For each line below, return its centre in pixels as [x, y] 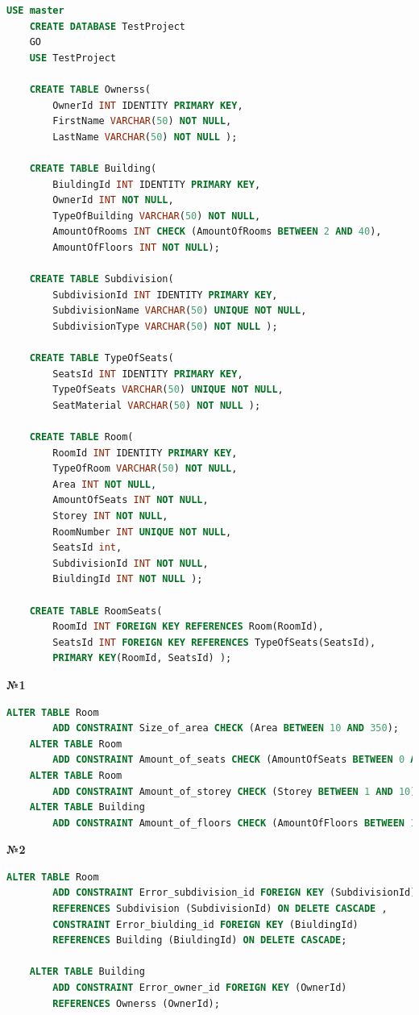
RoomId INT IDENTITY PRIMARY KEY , [145, 453]
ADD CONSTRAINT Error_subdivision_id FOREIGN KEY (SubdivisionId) [234, 893]
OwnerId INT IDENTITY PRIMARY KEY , [148, 105]
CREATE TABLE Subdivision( [102, 279]
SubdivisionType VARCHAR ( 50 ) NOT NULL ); [165, 326]
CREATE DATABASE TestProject [107, 26]
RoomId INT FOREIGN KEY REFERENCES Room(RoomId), [188, 627]
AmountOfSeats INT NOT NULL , [131, 500]
